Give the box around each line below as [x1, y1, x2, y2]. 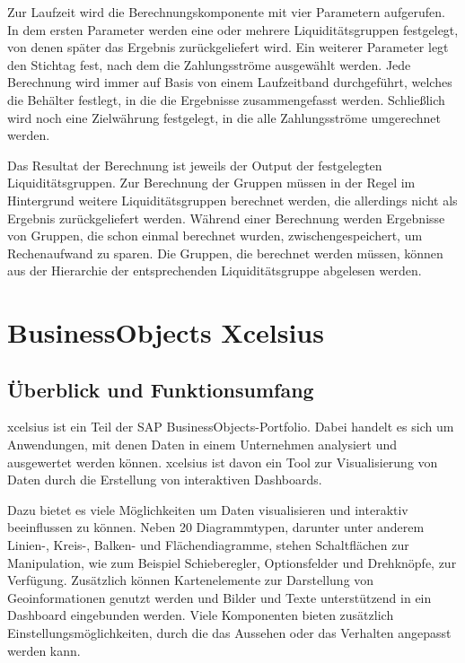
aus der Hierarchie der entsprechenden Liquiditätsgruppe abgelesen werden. [7, 261, 422, 280]
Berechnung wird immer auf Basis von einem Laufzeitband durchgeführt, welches [7, 73, 452, 92]
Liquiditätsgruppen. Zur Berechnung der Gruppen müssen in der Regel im [7, 173, 416, 192]
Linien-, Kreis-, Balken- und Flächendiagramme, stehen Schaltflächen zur [7, 536, 409, 554]
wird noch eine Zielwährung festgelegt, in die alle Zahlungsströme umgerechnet [7, 108, 441, 126]
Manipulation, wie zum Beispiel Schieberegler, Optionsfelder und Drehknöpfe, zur [7, 553, 457, 571]
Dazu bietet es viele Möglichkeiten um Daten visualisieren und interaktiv [7, 500, 408, 519]
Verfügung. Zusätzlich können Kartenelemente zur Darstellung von [7, 571, 374, 589]
